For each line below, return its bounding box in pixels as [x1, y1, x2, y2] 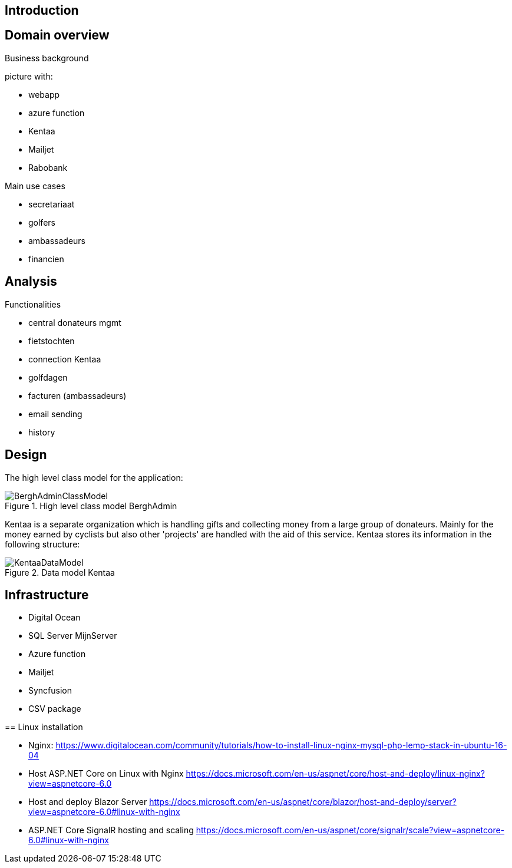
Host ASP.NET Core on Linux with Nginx [28, 768, 184, 779]
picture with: [5, 71, 53, 81]
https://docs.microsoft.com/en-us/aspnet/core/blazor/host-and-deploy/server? [149, 797, 457, 807]
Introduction [5, 3, 79, 18]
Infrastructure [5, 587, 89, 602]
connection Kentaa [28, 354, 101, 364]
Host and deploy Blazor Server [28, 797, 147, 807]
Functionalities [5, 299, 61, 309]
